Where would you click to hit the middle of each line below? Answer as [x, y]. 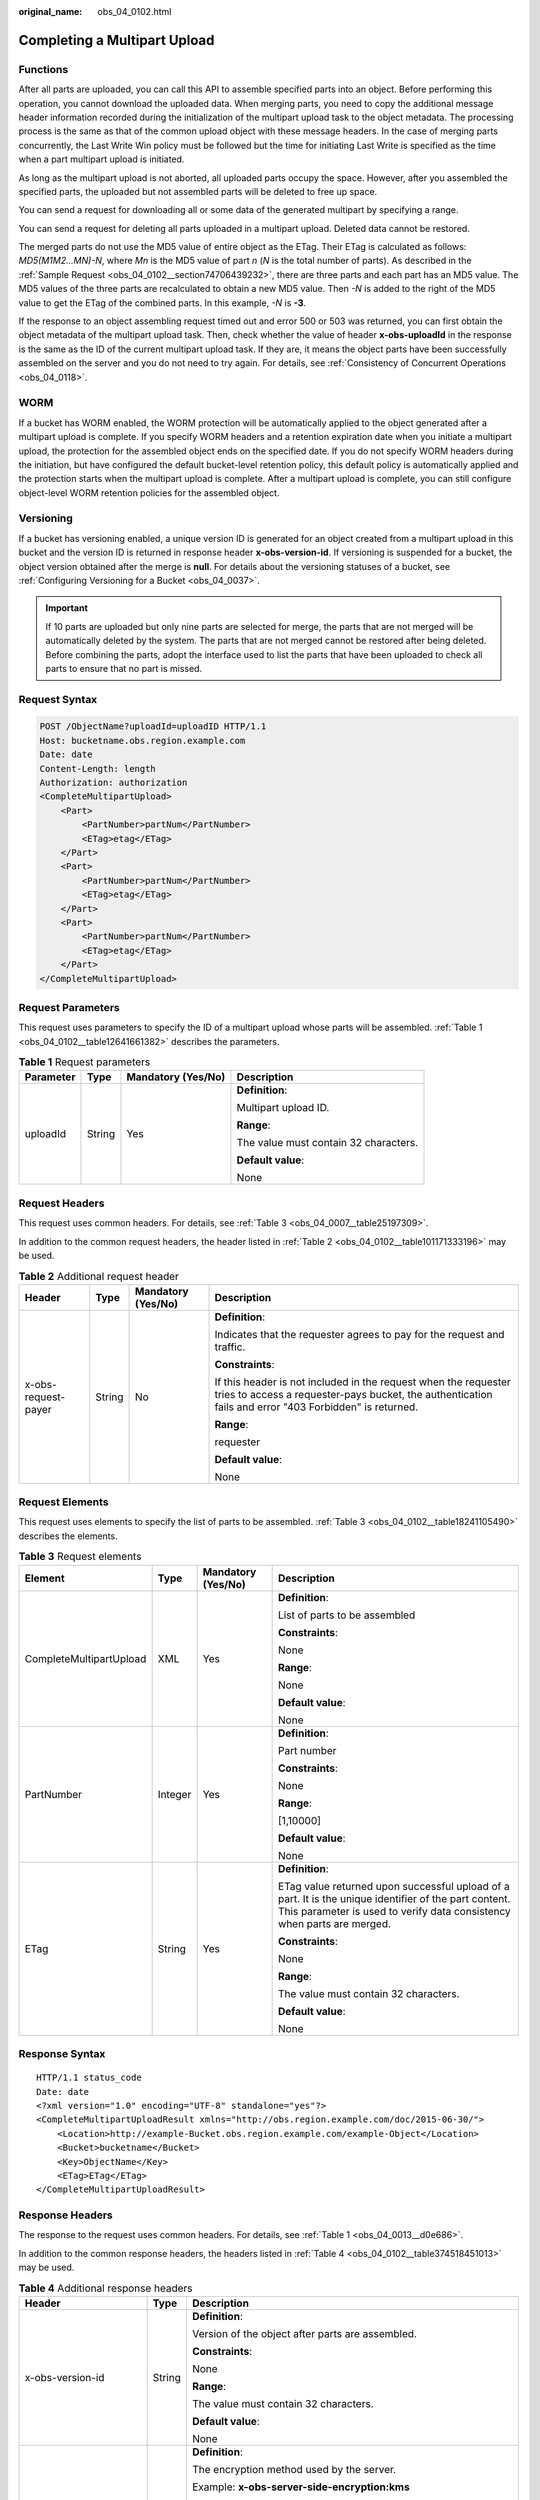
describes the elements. [68, 1536]
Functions [43, 69]
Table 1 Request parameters [84, 1062]
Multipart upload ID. [283, 1108]
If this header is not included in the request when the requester [363, 1382]
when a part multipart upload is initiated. [101, 159]
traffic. [230, 1347]
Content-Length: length [98, 768]
